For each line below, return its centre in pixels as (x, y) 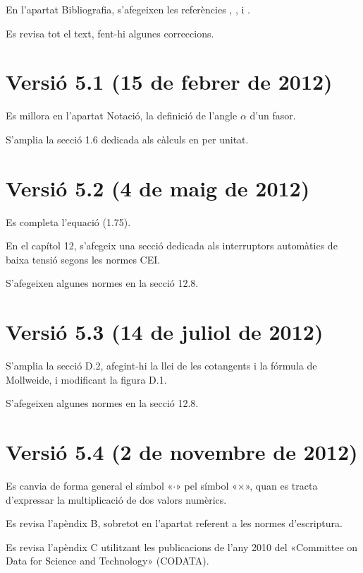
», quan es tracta (281, 486)
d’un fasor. (273, 116)
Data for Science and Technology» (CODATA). (107, 561)
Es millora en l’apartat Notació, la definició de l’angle (122, 116)
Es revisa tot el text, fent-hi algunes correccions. (110, 33)
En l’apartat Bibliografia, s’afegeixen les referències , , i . (128, 9)
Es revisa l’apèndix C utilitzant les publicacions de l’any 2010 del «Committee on (182, 547)
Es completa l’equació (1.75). (68, 221)
